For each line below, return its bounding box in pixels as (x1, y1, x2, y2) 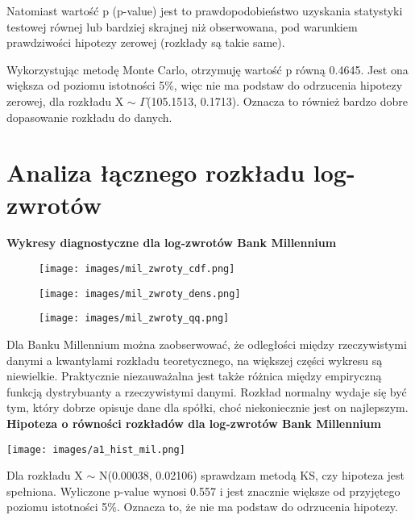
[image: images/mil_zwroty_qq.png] (39, 312, 230, 325)
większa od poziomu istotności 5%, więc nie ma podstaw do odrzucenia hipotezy (6, 77, 403, 94)
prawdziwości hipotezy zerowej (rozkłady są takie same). (6, 34, 285, 51)
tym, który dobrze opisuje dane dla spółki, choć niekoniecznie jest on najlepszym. (6, 399, 409, 416)
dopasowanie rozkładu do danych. (6, 108, 172, 125)
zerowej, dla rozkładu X (6, 92, 124, 109)
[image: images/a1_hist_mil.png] (6, 443, 185, 455)
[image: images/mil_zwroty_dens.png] (39, 287, 241, 300)
